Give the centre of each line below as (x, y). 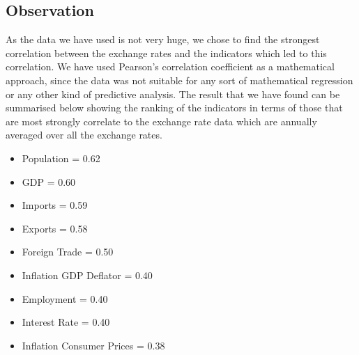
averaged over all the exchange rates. (84, 135)
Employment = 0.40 (65, 298)
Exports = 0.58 (55, 228)
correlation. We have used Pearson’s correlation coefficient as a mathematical (170, 66)
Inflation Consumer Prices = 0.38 (93, 345)
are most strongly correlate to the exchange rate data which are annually (161, 121)
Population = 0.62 (61, 158)
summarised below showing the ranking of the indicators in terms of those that (174, 108)
